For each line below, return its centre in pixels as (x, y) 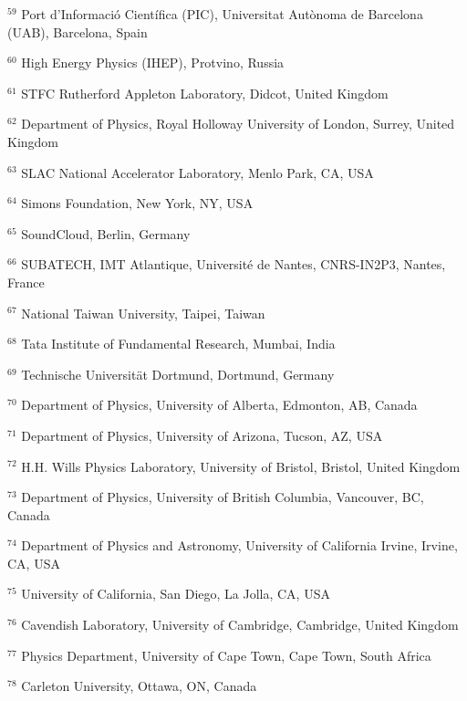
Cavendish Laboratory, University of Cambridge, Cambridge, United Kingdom (240, 625)
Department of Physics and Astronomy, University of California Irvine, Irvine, (239, 545)
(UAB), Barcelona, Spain (78, 31)
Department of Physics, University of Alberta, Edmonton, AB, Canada (219, 405)
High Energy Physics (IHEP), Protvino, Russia (153, 63)
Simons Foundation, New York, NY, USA (137, 203)
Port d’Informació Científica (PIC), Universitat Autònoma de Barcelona (222, 14)
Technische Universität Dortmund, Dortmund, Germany (178, 374)
